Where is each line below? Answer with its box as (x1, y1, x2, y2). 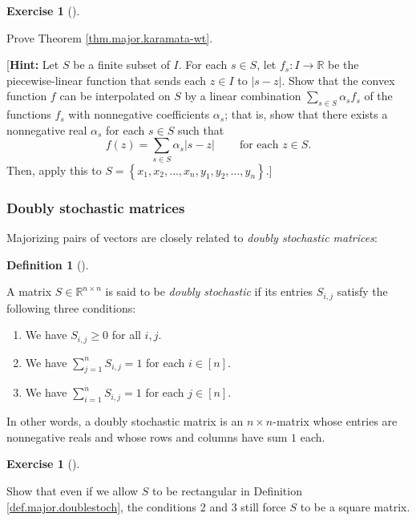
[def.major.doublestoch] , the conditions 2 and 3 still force (6, 498, 286, 515)
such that (177, 121, 224, 138)
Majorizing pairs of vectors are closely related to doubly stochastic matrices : (6, 228, 378, 245)
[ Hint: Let (6, 56, 59, 73)
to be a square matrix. (300, 498, 410, 515)
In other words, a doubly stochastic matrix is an (6, 413, 244, 430)
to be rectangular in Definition (152, 482, 302, 499)
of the (364, 87, 393, 104)
